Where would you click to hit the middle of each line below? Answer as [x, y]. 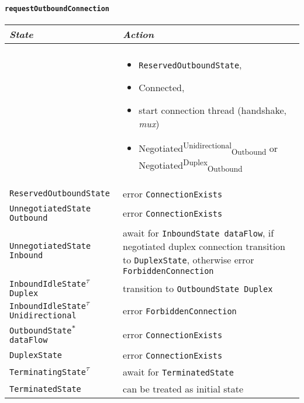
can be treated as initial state [183, 389]
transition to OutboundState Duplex [198, 289]
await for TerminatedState [178, 372]
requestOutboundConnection [57, 8]
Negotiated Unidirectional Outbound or [208, 148]
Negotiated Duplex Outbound [191, 165]
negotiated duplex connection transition [204, 246]
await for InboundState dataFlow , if [198, 232]
